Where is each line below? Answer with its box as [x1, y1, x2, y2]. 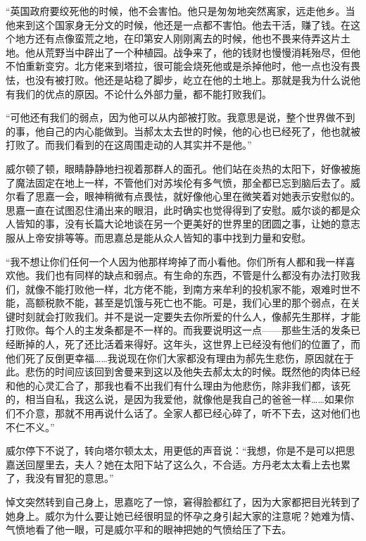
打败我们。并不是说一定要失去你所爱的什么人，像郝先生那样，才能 [54, 309, 360, 323]
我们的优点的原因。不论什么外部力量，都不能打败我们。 [15, 86, 272, 101]
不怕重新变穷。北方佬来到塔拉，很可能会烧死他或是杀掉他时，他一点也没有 [6, 58, 351, 73]
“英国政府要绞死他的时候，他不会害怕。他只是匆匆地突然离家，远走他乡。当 [6, 4, 355, 18]
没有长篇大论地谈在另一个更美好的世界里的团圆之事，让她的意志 [64, 216, 360, 231]
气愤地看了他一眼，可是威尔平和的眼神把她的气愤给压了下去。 [6, 522, 291, 537]
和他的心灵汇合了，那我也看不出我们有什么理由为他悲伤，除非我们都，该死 [6, 378, 351, 392]
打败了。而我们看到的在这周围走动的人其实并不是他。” [6, 137, 252, 152]
